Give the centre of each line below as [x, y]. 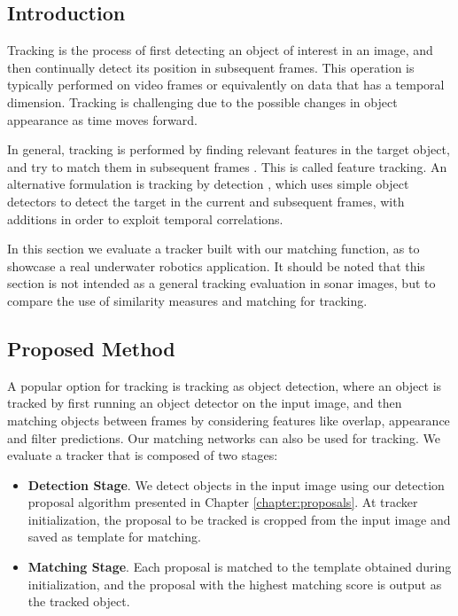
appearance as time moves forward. [102, 119]
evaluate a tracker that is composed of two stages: [143, 455]
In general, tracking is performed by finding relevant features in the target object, [229, 149]
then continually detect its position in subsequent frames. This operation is [211, 67]
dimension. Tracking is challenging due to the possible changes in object [202, 101]
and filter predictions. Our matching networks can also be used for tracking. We [224, 437]
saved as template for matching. [114, 537]
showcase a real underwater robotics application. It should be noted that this [216, 265]
